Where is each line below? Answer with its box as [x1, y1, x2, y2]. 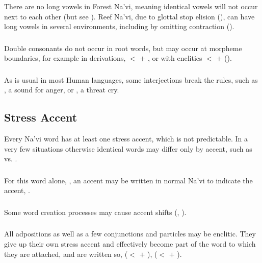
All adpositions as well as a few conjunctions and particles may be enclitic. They [4, 228, 256, 239]
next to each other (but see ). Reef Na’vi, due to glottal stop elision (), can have [4, 11, 255, 21]
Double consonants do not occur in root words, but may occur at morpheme [4, 42, 242, 53]
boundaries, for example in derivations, [4, 53, 126, 63]
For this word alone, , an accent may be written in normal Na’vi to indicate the [4, 175, 253, 185]
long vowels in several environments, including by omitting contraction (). [4, 21, 234, 32]
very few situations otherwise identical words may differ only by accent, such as [4, 143, 252, 154]
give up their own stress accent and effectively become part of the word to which [4, 238, 256, 249]
